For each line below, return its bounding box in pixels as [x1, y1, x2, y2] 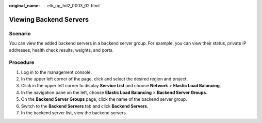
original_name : [9, 3, 40, 8]
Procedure [9, 59, 34, 66]
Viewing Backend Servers [9, 15, 89, 24]
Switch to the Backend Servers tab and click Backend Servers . [21, 103, 148, 109]
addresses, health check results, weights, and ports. [9, 47, 114, 53]
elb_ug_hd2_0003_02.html [47, 3, 100, 8]
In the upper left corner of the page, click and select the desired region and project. [21, 76, 188, 82]
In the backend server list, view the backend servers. [21, 110, 127, 116]
